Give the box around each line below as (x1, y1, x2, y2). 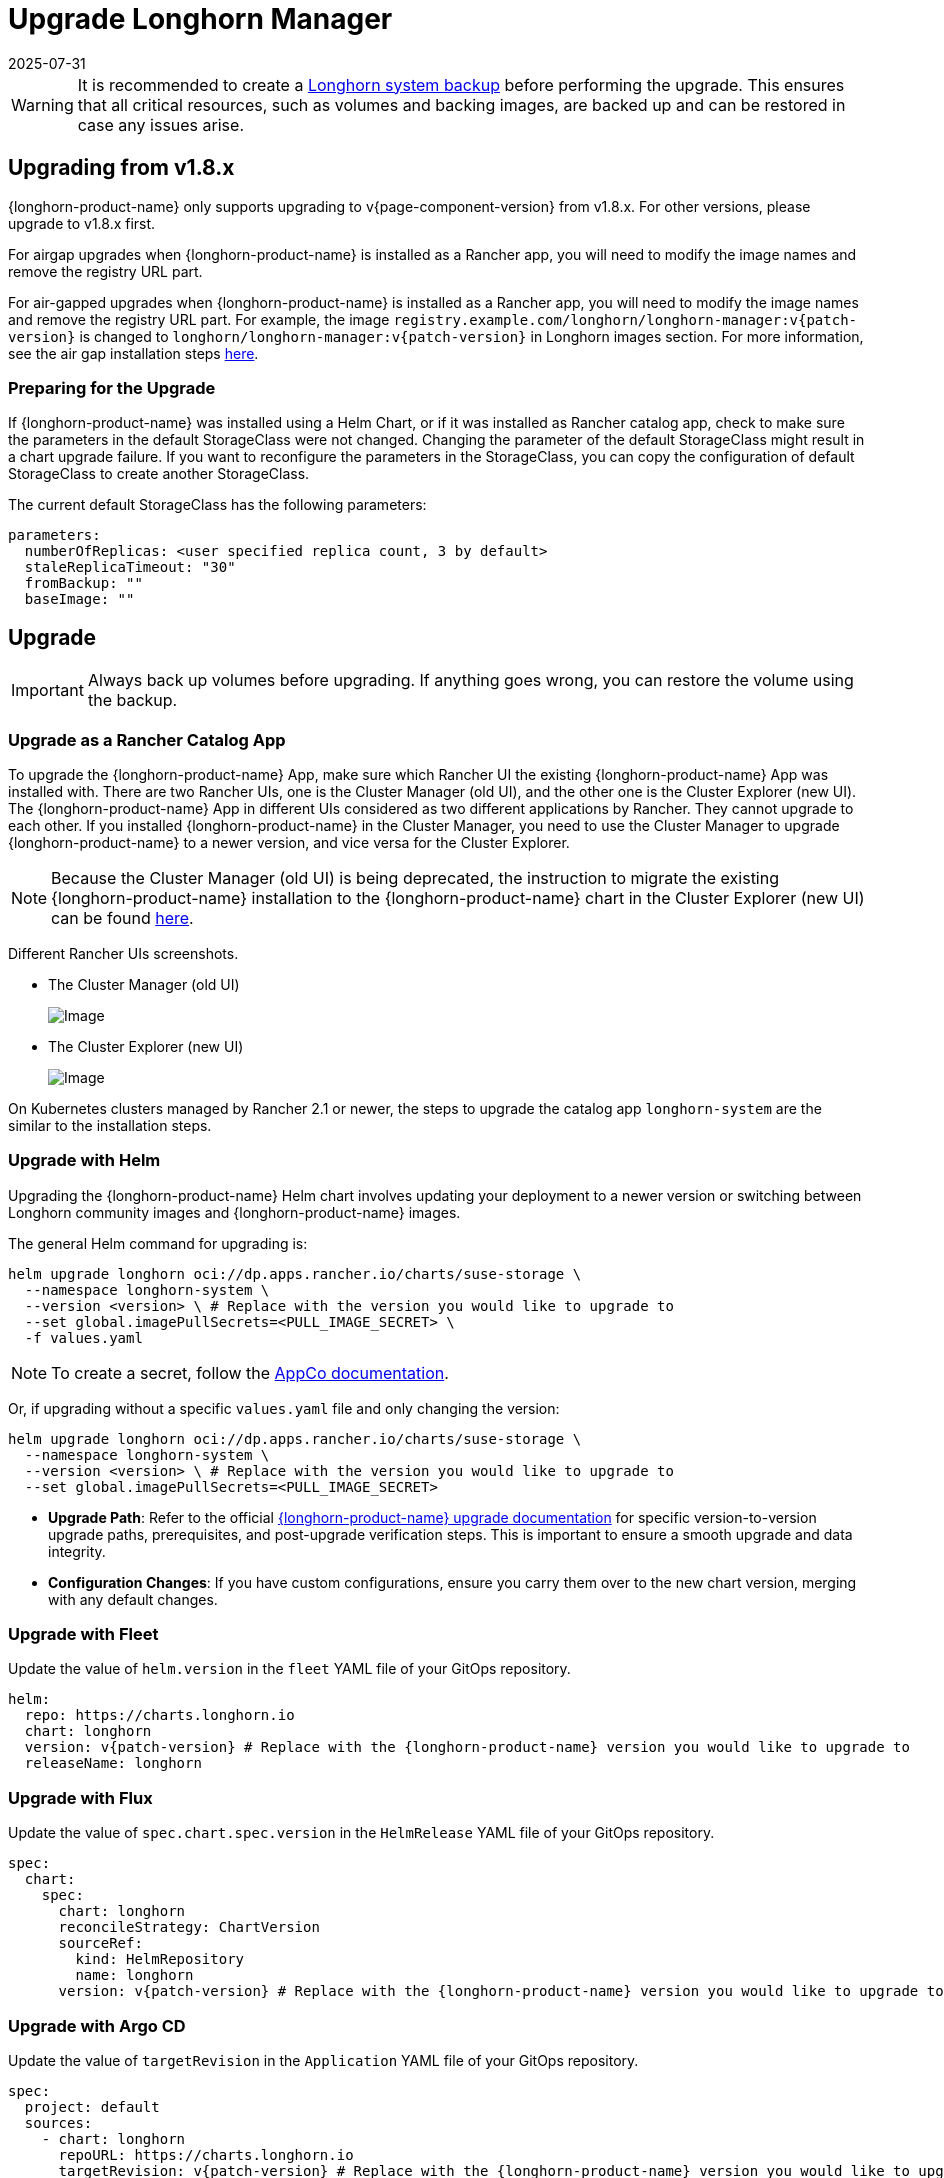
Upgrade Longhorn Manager (8, 2, 393, 36)
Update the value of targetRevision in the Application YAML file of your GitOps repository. (8, 2051, 639, 2069)
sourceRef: (58, 1935, 143, 1952)
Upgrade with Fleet (8, 1624, 159, 1645)
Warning (11, 94, 74, 115)
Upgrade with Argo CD (8, 2015, 186, 2036)
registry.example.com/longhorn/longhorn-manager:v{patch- (393, 311, 857, 328)
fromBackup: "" (24, 575, 143, 592)
